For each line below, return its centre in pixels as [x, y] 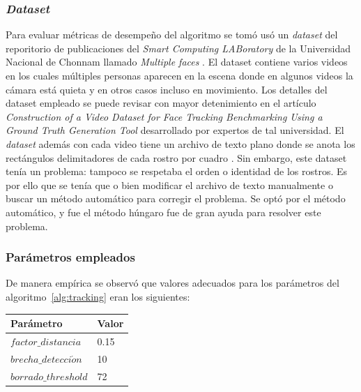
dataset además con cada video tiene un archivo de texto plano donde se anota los [180, 143]
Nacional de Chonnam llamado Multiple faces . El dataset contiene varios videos [177, 62]
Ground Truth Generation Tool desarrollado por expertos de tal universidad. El [175, 130]
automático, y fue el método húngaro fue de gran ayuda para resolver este [163, 212]
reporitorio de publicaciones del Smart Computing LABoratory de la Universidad [178, 48]
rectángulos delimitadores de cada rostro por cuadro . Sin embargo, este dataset [176, 157]
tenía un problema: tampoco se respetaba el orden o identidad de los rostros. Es [177, 171]
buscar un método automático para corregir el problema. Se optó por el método [176, 198]
